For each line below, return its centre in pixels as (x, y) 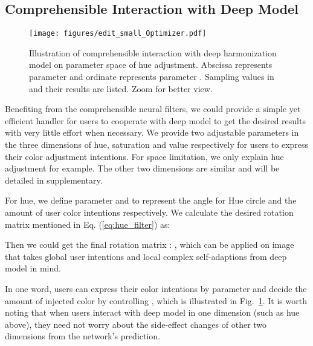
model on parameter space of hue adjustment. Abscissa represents (151, 65)
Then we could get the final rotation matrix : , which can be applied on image (150, 245)
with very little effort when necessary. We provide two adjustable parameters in (152, 132)
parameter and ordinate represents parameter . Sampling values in (152, 77)
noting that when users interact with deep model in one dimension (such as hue (152, 312)
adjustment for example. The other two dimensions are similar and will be (142, 168)
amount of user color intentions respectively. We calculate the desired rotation (149, 212)
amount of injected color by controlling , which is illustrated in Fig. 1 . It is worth (156, 300)
